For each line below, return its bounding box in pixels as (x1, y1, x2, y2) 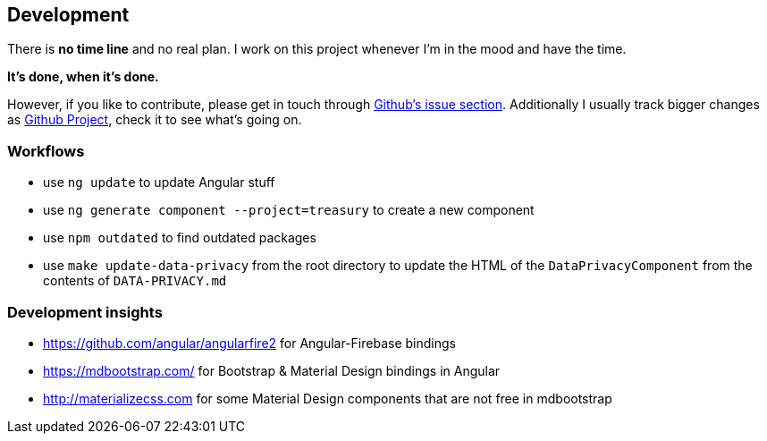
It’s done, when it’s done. (7, 69, 159, 85)
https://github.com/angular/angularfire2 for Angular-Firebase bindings (43, 335, 456, 351)
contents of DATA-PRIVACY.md (43, 273, 227, 289)
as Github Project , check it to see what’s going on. (7, 112, 302, 128)
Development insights (7, 302, 163, 321)
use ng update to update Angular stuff (43, 174, 275, 191)
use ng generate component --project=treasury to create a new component (43, 202, 535, 218)
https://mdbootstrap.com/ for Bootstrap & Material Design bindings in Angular (43, 362, 501, 378)
